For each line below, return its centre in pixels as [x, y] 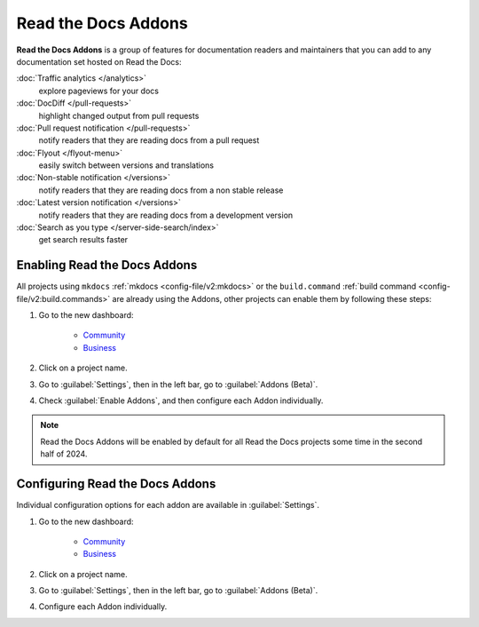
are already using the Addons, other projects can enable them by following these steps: [272, 298]
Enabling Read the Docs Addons [107, 265]
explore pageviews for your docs [99, 91]
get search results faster [83, 240]
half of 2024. [64, 454]
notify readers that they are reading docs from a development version [166, 215]
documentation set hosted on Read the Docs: [99, 61]
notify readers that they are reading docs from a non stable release [161, 190]
